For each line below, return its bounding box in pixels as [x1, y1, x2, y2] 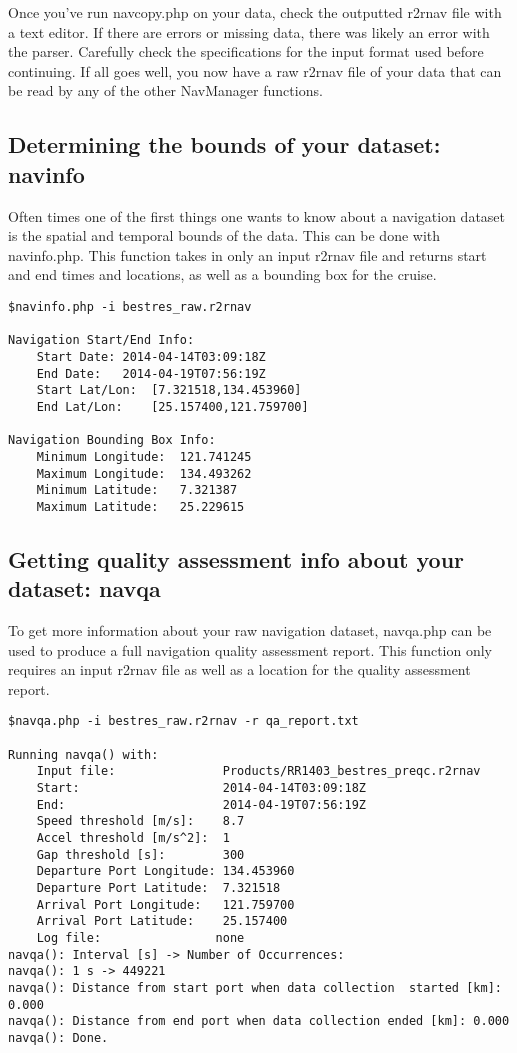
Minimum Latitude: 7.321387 [36, 483, 238, 498]
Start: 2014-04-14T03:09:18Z [36, 781, 366, 796]
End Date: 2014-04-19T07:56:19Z [36, 366, 266, 381]
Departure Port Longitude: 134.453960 [36, 864, 295, 879]
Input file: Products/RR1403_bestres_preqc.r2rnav [36, 764, 481, 779]
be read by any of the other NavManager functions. [8, 80, 323, 101]
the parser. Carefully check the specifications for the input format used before [8, 41, 484, 62]
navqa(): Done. [8, 1030, 109, 1045]
